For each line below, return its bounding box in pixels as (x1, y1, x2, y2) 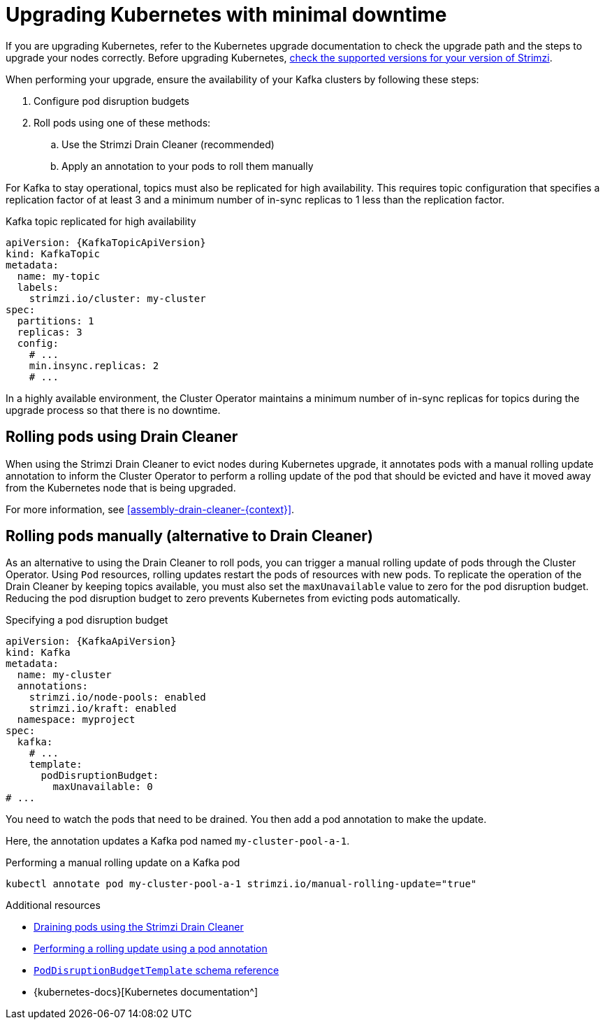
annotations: (17, 680, 89, 692)
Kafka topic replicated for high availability (6, 215, 196, 227)
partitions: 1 (17, 315, 94, 327)
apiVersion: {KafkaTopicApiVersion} (6, 236, 206, 248)
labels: (17, 281, 59, 293)
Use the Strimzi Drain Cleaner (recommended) (61, 138, 275, 150)
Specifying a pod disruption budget (6, 614, 168, 626)
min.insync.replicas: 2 (29, 359, 159, 371)
